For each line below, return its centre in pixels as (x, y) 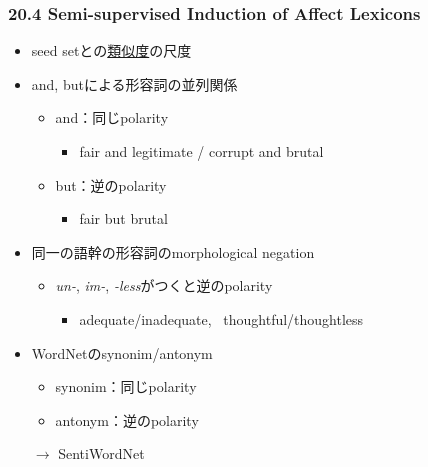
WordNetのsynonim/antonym (122, 352)
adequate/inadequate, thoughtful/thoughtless (221, 318)
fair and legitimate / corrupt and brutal (201, 151)
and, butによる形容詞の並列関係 (134, 83)
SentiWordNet (101, 453)
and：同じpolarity (112, 117)
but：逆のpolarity (111, 184)
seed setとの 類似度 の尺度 (111, 50)
